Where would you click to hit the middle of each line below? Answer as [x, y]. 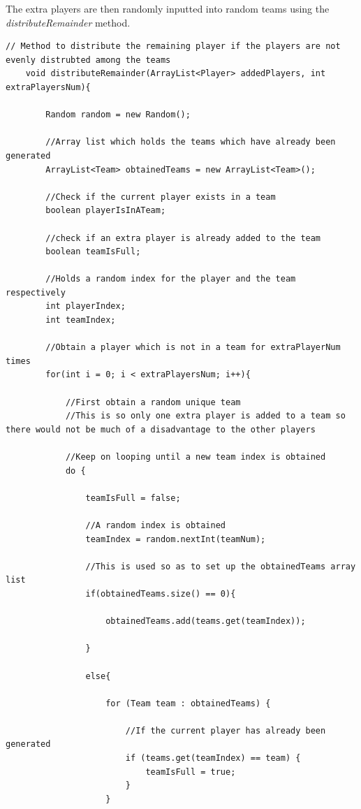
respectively [36, 292]
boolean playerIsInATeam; [106, 211]
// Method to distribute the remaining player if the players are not [173, 46]
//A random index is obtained [155, 525]
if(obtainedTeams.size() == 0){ [161, 593]
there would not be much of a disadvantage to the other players [161, 429]
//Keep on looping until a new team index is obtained [196, 457]
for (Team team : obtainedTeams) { [188, 703]
